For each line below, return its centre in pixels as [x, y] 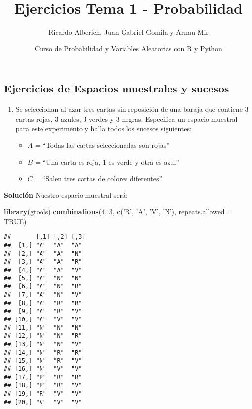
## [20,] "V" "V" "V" [43, 402]
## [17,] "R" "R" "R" [43, 377]
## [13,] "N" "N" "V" [43, 344]
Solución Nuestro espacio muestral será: [66, 195]
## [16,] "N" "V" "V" [43, 369]
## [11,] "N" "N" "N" [43, 328]
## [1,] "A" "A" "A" [43, 246]
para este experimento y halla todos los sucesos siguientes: [104, 128]
